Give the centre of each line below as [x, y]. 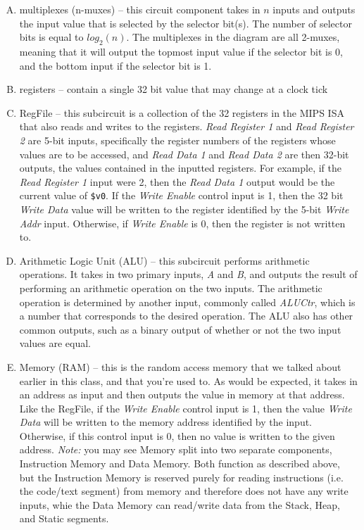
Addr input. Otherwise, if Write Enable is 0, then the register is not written [182, 223]
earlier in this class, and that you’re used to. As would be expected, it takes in [188, 380]
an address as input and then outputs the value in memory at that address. [182, 395]
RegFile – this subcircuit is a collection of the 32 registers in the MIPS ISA [182, 112]
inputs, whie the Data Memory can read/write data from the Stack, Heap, [180, 504]
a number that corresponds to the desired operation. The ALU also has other [186, 316]
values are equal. [55, 343]
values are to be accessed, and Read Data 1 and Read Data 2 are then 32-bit [184, 154]
